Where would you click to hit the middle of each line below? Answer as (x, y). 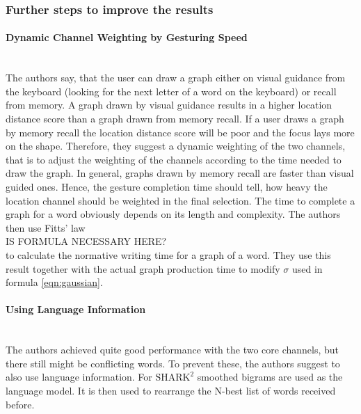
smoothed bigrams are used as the (270, 377)
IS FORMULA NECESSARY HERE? (86, 241)
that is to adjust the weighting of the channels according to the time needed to (174, 159)
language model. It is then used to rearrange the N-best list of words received (171, 390)
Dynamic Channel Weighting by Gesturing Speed (127, 37)
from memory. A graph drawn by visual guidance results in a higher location (169, 105)
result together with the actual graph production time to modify (143, 268)
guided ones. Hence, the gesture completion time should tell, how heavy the (167, 186)
